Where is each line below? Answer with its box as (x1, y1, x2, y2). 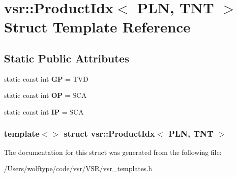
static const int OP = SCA (4, 90, 87, 100)
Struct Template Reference (4, 17, 191, 37)
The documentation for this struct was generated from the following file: (4, 147, 222, 157)
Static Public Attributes (4, 50, 129, 65)
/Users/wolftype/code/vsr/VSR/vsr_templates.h (4, 163, 152, 174)
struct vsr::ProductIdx (63, 127, 155, 140)
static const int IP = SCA (4, 106, 84, 117)
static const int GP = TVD (4, 73, 89, 84)
